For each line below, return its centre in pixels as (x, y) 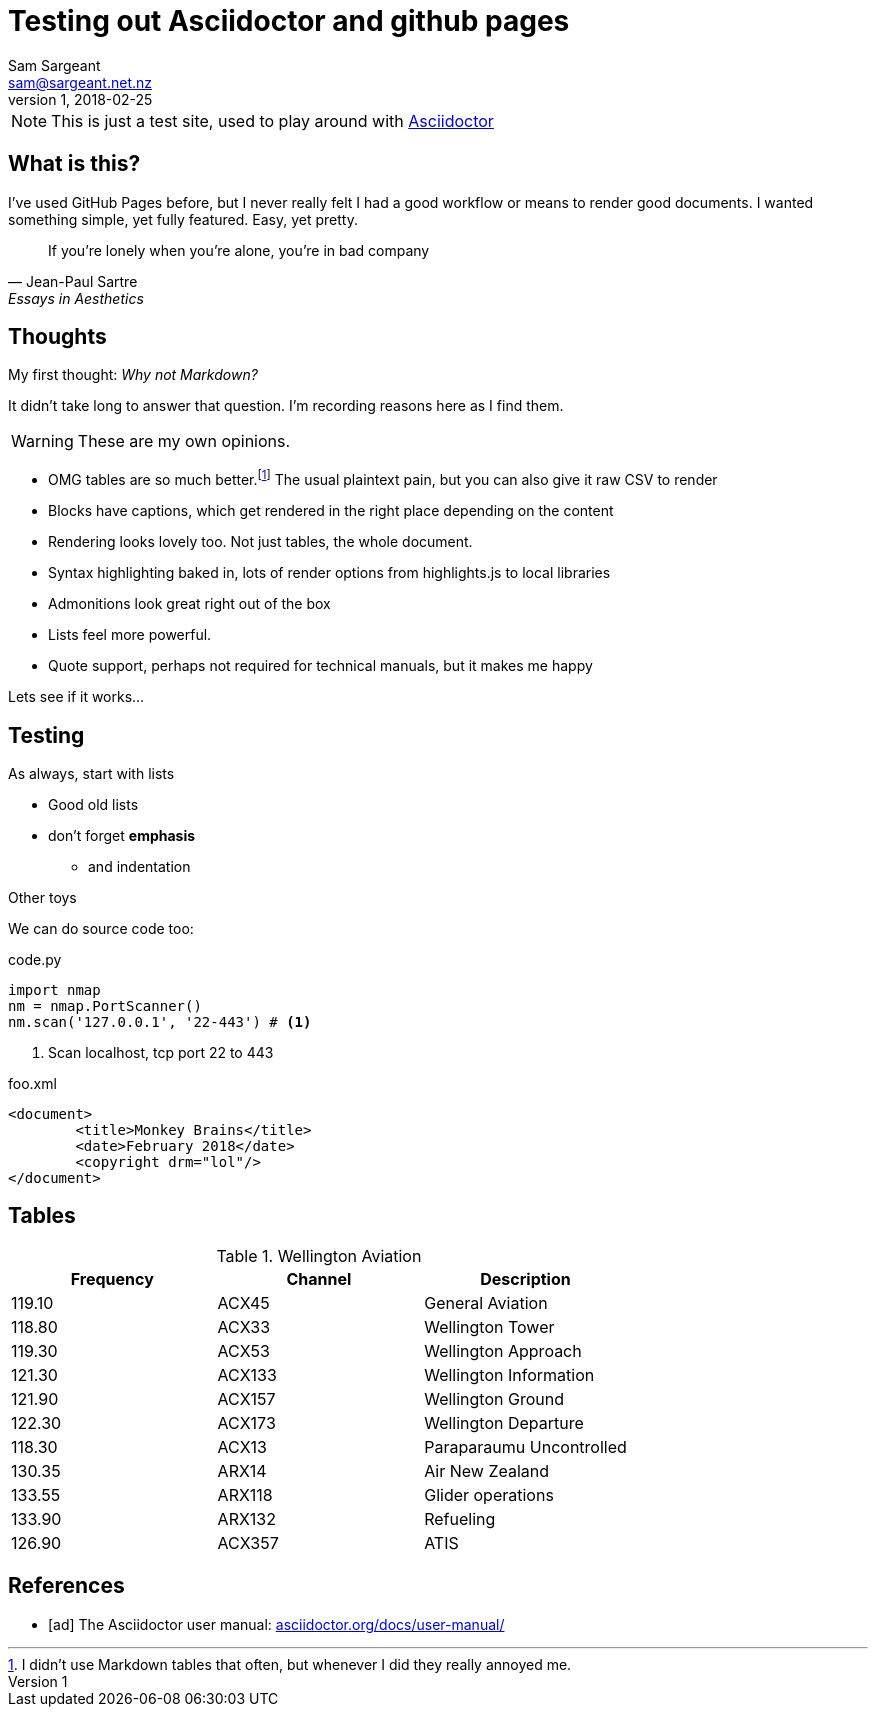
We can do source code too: (101, 928)
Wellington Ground (494, 1398)
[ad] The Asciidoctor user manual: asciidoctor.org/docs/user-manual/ (276, 1624)
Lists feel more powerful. (130, 635)
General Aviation (486, 1302)
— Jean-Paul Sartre (73, 281)
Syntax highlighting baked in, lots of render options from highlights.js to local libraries (329, 573)
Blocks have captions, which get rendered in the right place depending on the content (331, 511)
